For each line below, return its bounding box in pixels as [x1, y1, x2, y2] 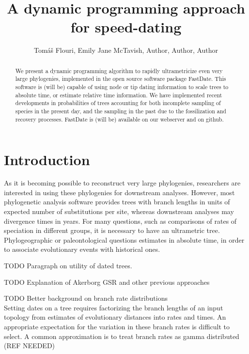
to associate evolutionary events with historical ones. [4, 244, 160, 254]
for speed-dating [70, 17, 182, 37]
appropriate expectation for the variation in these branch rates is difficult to [4, 321, 230, 331]
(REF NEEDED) [4, 340, 55, 351]
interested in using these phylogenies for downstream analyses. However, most [4, 187, 235, 197]
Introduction [4, 150, 90, 169]
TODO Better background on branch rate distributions [4, 293, 168, 303]
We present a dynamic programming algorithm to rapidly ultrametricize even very [15, 66, 223, 75]
